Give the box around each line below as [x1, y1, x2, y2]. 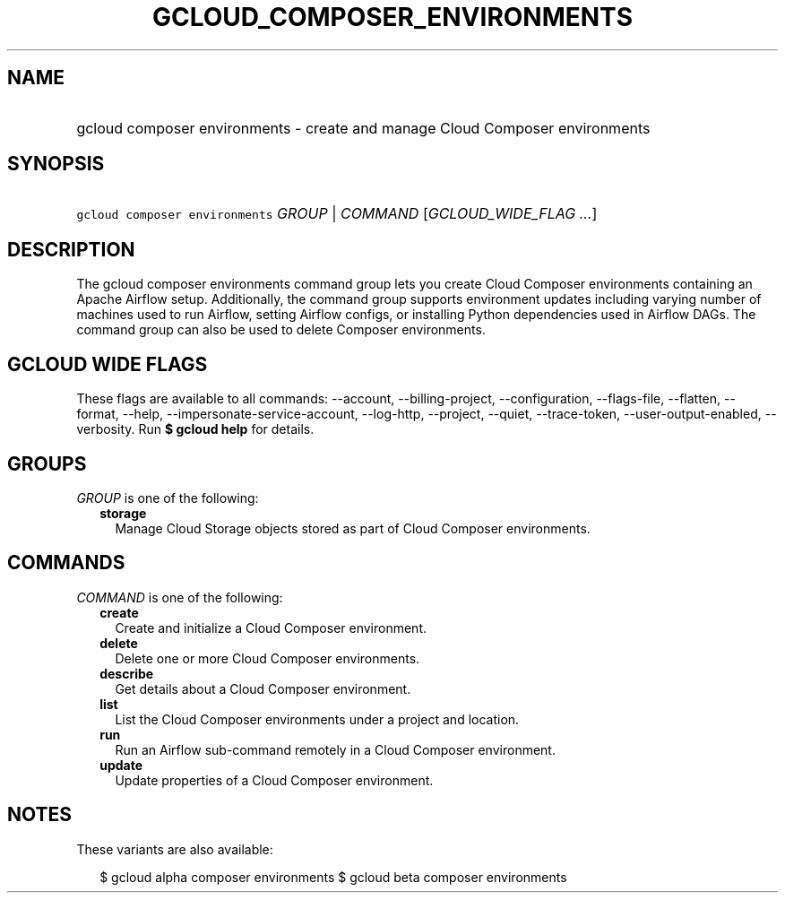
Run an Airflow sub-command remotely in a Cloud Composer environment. [115, 741, 556, 757]
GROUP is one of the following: [76, 489, 259, 506]
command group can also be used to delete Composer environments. [76, 322, 486, 338]
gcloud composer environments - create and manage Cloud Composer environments [76, 118, 651, 137]
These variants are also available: [76, 841, 273, 857]
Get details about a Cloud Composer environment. [115, 680, 411, 697]
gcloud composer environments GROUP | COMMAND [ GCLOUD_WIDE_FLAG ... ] [76, 204, 598, 223]
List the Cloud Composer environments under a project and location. [115, 711, 520, 727]
